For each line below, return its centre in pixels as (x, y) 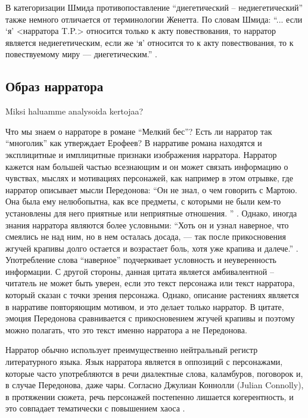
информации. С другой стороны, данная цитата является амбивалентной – (140, 271)
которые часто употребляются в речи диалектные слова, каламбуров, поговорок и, (154, 373)
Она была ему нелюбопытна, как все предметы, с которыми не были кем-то (143, 201)
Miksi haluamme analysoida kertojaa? (74, 111)
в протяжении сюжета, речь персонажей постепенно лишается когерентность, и (150, 396)
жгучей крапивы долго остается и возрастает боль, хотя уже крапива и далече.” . (152, 248)
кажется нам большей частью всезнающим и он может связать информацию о (147, 166)
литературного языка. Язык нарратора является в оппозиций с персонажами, (144, 362)
